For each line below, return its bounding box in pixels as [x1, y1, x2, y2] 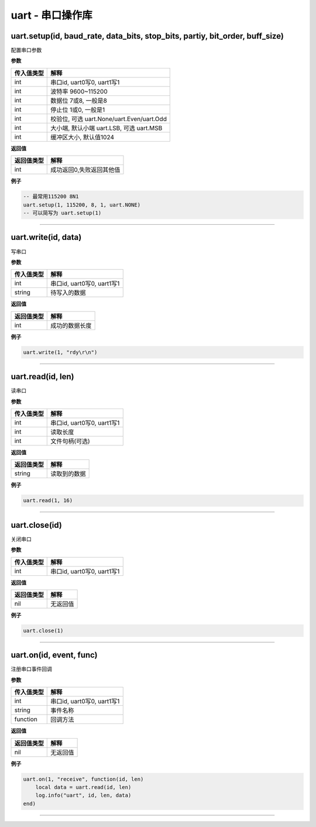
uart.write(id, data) [11, 232, 82, 242]
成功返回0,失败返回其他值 [50, 166, 121, 174]
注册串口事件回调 [11, 665, 52, 672]
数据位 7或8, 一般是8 [50, 97, 108, 105]
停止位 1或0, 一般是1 [50, 105, 105, 114]
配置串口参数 [11, 47, 42, 54]
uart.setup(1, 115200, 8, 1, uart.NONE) [23, 201, 140, 208]
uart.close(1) [23, 627, 64, 634]
